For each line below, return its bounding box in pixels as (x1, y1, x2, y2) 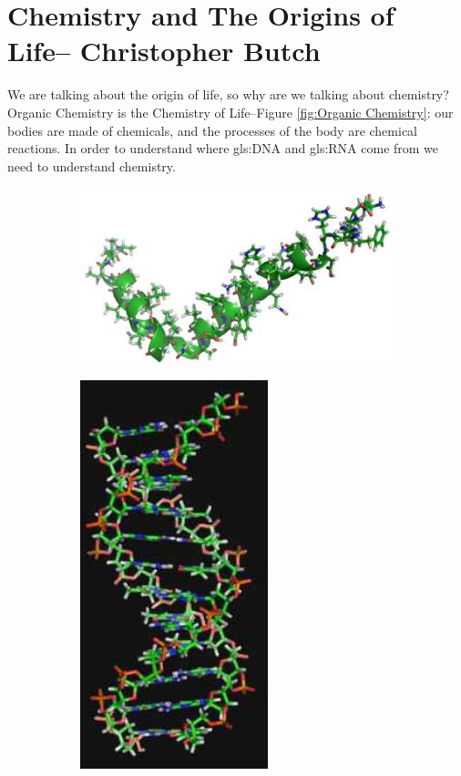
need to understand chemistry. (7, 156, 176, 175)
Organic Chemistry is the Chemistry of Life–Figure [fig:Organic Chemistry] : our (7, 102, 454, 121)
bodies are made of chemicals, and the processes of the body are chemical (7, 120, 418, 140)
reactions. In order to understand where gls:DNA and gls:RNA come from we (7, 139, 439, 158)
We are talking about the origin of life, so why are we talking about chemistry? (7, 85, 449, 104)
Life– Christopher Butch (7, 32, 321, 69)
